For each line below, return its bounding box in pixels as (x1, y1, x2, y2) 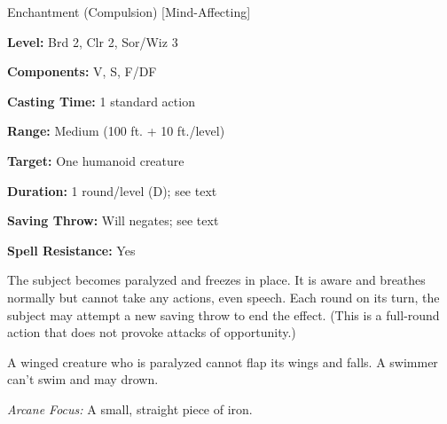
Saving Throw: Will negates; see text (7, 211, 219, 230)
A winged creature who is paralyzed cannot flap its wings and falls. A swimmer (7, 352, 438, 371)
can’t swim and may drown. (7, 370, 159, 389)
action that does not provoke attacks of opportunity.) (7, 323, 296, 342)
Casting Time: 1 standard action (7, 91, 195, 110)
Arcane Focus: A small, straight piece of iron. (7, 399, 253, 418)
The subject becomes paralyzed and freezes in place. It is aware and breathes (7, 271, 426, 289)
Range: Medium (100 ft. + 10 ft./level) (7, 122, 225, 140)
